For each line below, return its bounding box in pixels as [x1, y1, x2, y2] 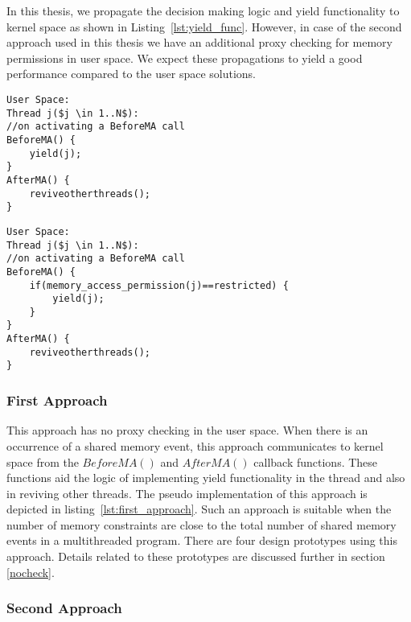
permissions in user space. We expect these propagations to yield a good [6, 49, 363, 66]
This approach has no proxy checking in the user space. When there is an [6, 422, 368, 439]
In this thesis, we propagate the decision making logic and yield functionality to [6, 2, 400, 19]
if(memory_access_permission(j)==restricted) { [29, 279, 289, 291]
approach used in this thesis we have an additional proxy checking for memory [6, 34, 393, 51]
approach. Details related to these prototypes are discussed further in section [6, 548, 385, 565]
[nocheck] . [6, 563, 55, 580]
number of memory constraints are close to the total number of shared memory [6, 516, 397, 533]
